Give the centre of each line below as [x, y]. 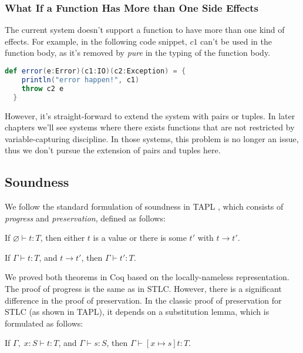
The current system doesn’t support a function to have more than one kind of [145, 30]
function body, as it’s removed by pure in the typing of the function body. [138, 53]
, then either [63, 238]
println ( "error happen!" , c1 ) [80, 80]
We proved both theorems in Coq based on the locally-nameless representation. [147, 277]
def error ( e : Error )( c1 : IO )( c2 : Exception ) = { [95, 71]
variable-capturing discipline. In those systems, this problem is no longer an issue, [152, 138]
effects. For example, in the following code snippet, [96, 41]
